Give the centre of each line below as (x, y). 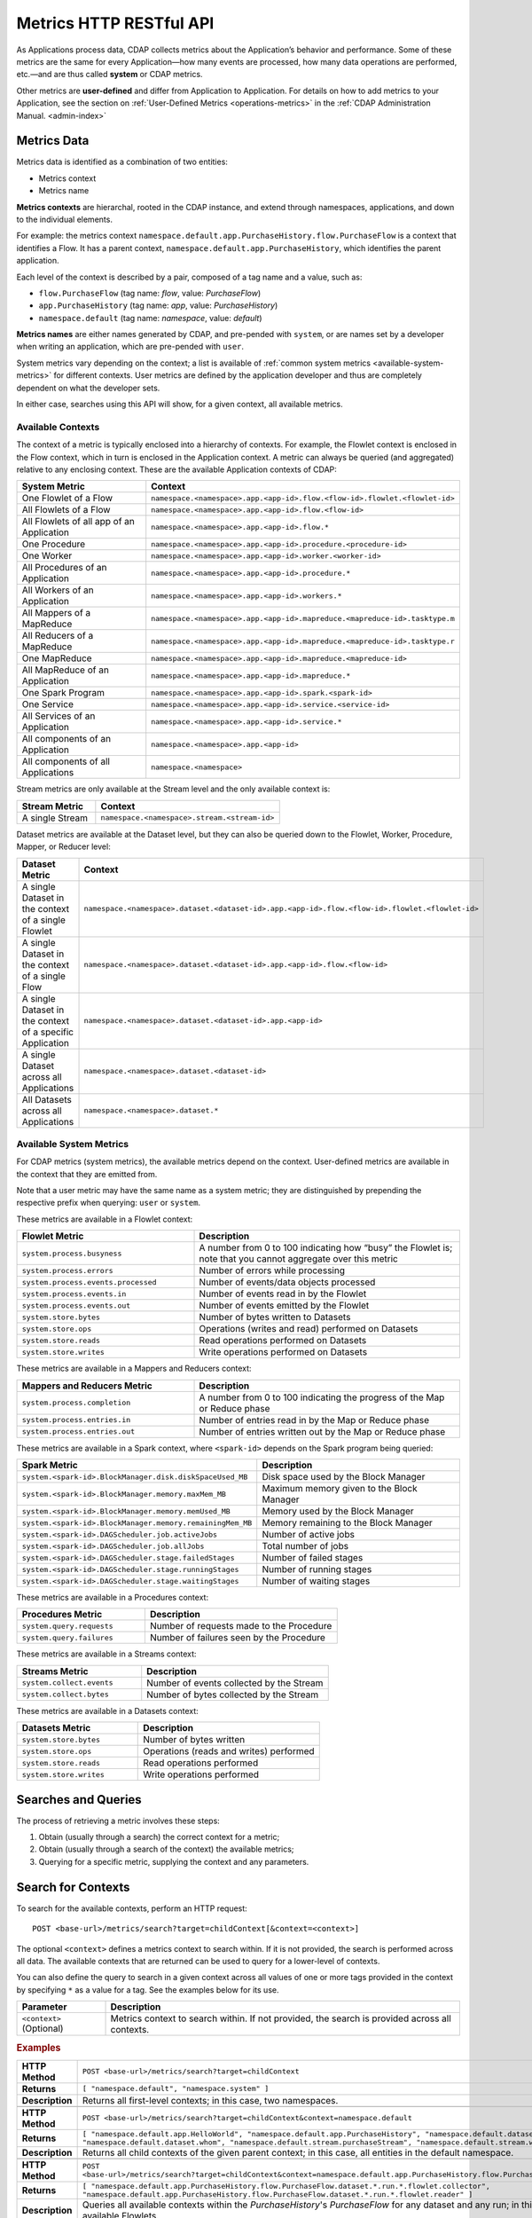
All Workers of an (58, 590)
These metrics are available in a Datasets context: (107, 1711)
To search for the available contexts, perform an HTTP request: (132, 1908)
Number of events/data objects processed (287, 1282)
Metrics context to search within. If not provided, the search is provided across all (281, 2018)
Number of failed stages (313, 1558)
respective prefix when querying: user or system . (109, 1203)
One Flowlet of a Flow (67, 499)
